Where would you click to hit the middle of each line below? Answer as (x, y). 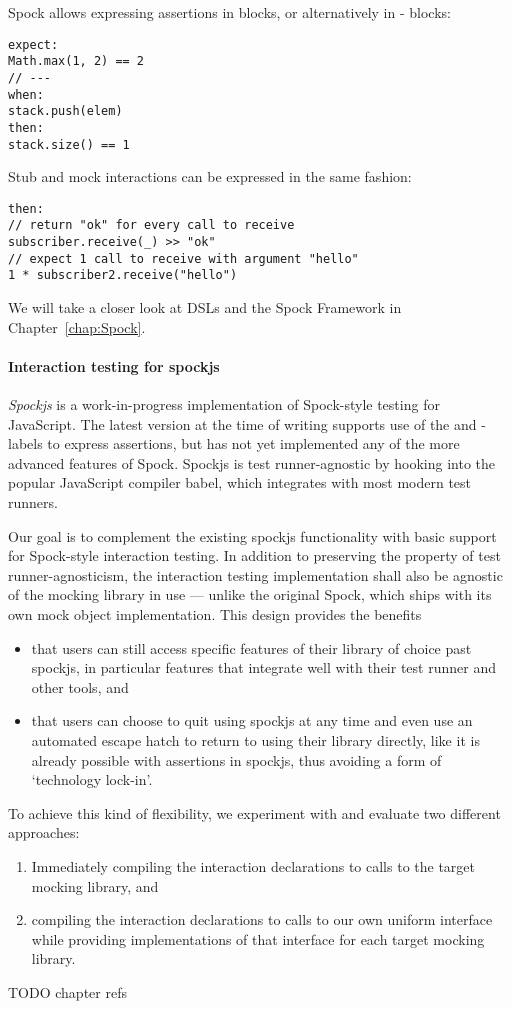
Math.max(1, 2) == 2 (76, 61)
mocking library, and (95, 885)
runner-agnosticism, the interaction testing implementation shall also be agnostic (255, 574)
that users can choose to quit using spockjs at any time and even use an (252, 720)
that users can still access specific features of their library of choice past (251, 647)
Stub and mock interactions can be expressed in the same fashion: (210, 176)
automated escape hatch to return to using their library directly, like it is (255, 739)
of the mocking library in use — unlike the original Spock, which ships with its (250, 594)
